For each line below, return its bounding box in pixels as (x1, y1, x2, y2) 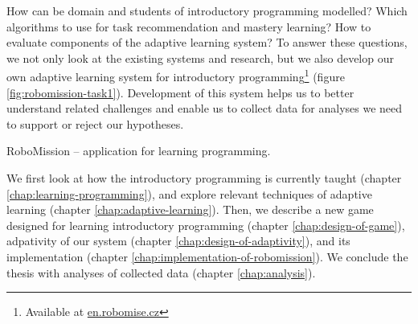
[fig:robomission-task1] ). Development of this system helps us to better (6, 84, 354, 100)
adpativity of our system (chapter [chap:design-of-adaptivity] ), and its (6, 232, 350, 249)
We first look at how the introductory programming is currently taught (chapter (6, 170, 402, 186)
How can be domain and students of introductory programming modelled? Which (6, 2, 408, 18)
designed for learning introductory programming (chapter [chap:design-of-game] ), (6, 216, 405, 233)
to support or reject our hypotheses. (6, 115, 184, 132)
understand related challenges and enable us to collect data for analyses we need (6, 100, 403, 117)
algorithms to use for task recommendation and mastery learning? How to (6, 18, 371, 35)
